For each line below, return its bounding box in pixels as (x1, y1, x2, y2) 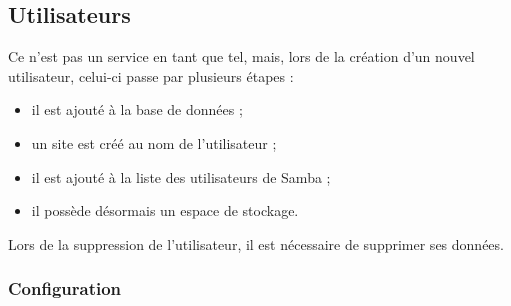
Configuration (8, 276, 122, 301)
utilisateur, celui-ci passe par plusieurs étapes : (8, 65, 294, 86)
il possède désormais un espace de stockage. (31, 200, 299, 221)
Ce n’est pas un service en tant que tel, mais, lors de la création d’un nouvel (8, 46, 475, 67)
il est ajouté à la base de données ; (31, 99, 243, 120)
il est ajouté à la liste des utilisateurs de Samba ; (31, 166, 331, 187)
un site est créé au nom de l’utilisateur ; (31, 132, 277, 153)
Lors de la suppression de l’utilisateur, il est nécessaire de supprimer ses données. (8, 233, 504, 254)
